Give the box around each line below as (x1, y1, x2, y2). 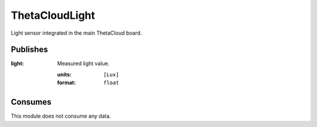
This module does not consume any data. (11, 112, 112, 120)
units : (57, 71, 72, 78)
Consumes (11, 97, 52, 107)
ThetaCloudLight (11, 9, 95, 22)
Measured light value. (57, 60, 110, 67)
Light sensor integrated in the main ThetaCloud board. (11, 29, 142, 36)
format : (57, 79, 76, 86)
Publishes (11, 45, 48, 55)
